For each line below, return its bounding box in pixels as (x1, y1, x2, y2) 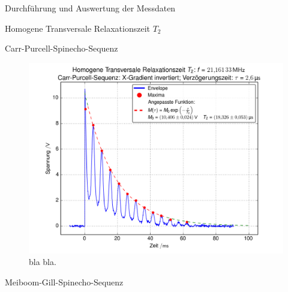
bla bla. (29, 255, 56, 268)
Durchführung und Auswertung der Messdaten (5, 2, 176, 14)
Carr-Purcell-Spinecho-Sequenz (5, 42, 118, 55)
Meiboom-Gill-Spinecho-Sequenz (5, 275, 124, 288)
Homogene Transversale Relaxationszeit (5, 22, 150, 34)
